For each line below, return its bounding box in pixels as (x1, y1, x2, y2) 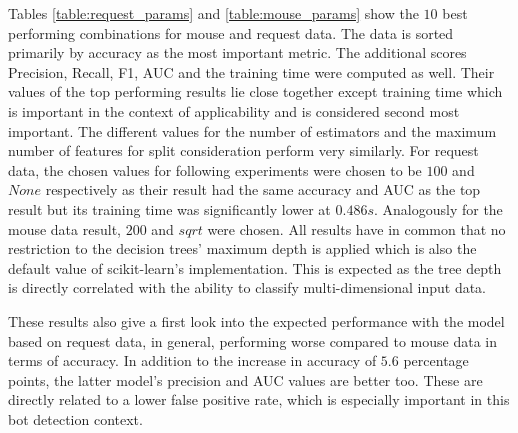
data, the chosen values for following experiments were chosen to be (8, 159, 422, 180)
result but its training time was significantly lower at (8, 198, 331, 219)
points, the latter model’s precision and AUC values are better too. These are (8, 369, 483, 390)
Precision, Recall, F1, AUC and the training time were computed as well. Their (8, 61, 495, 82)
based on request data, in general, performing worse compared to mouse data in (8, 330, 497, 351)
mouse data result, (8, 218, 121, 239)
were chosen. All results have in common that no (207, 218, 506, 239)
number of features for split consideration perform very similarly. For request (8, 140, 479, 161)
